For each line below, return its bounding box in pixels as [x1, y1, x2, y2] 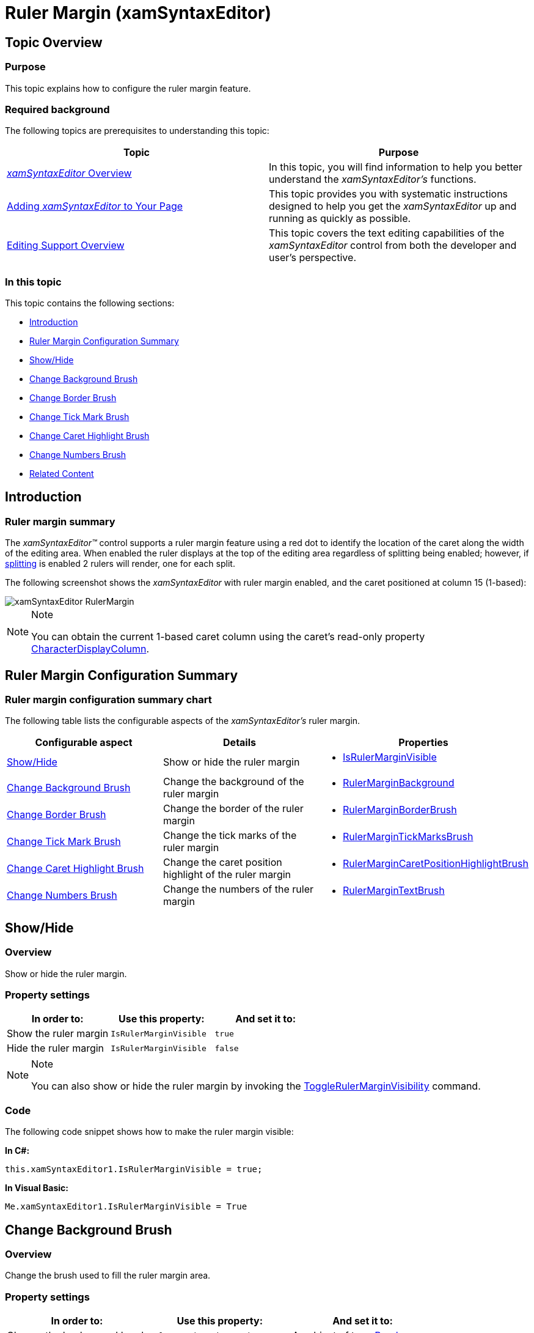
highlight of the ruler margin [163, 868, 291, 881]
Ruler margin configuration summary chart [5, 693, 212, 706]
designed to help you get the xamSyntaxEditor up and [269, 200, 517, 213]
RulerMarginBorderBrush [343, 803, 457, 816]
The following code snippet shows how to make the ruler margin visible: [5, 1126, 294, 1137]
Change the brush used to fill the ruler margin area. [5, 1270, 211, 1281]
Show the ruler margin [7, 1027, 109, 1040]
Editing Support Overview [7, 239, 125, 252]
